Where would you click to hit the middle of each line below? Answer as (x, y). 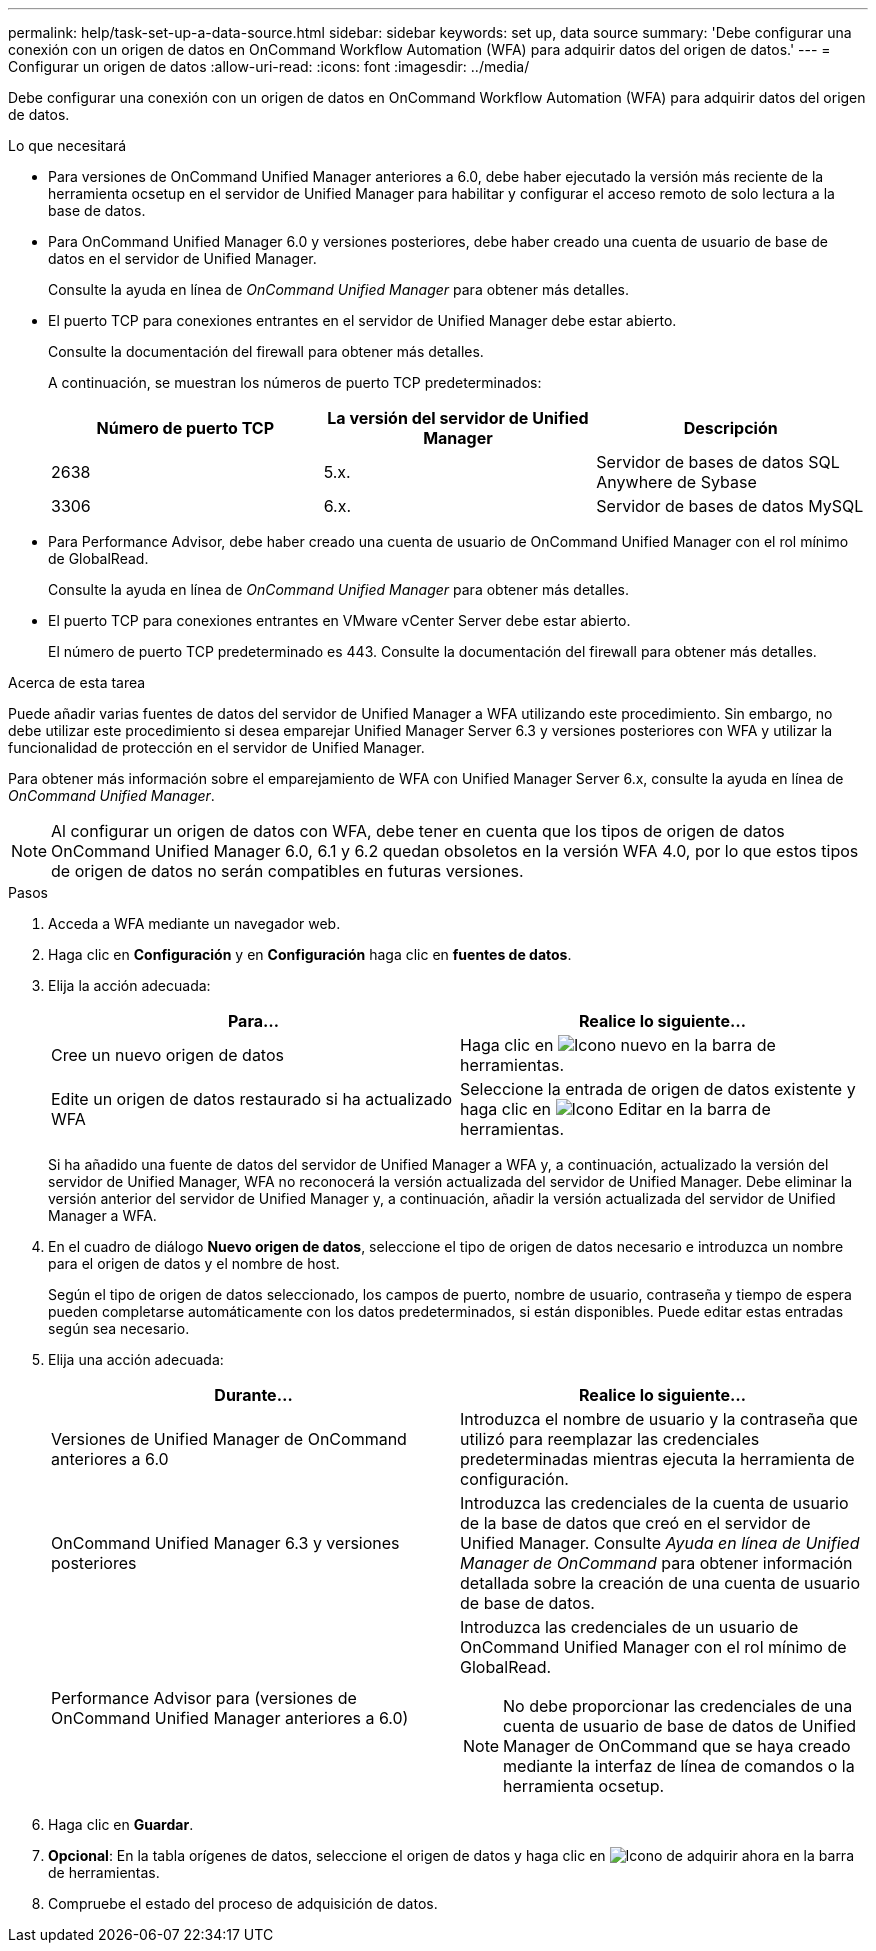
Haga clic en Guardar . (121, 1824)
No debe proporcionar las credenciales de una (678, 1706)
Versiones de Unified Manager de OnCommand (229, 1439)
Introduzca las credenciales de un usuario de (629, 1627)
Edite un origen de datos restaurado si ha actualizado (252, 1099)
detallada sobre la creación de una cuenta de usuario (660, 1583)
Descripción (730, 428)
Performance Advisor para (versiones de (204, 1698)
